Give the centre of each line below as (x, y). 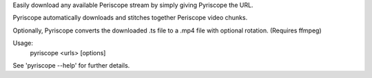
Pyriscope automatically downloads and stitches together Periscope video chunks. (130, 18)
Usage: (23, 43)
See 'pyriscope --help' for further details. (71, 65)
